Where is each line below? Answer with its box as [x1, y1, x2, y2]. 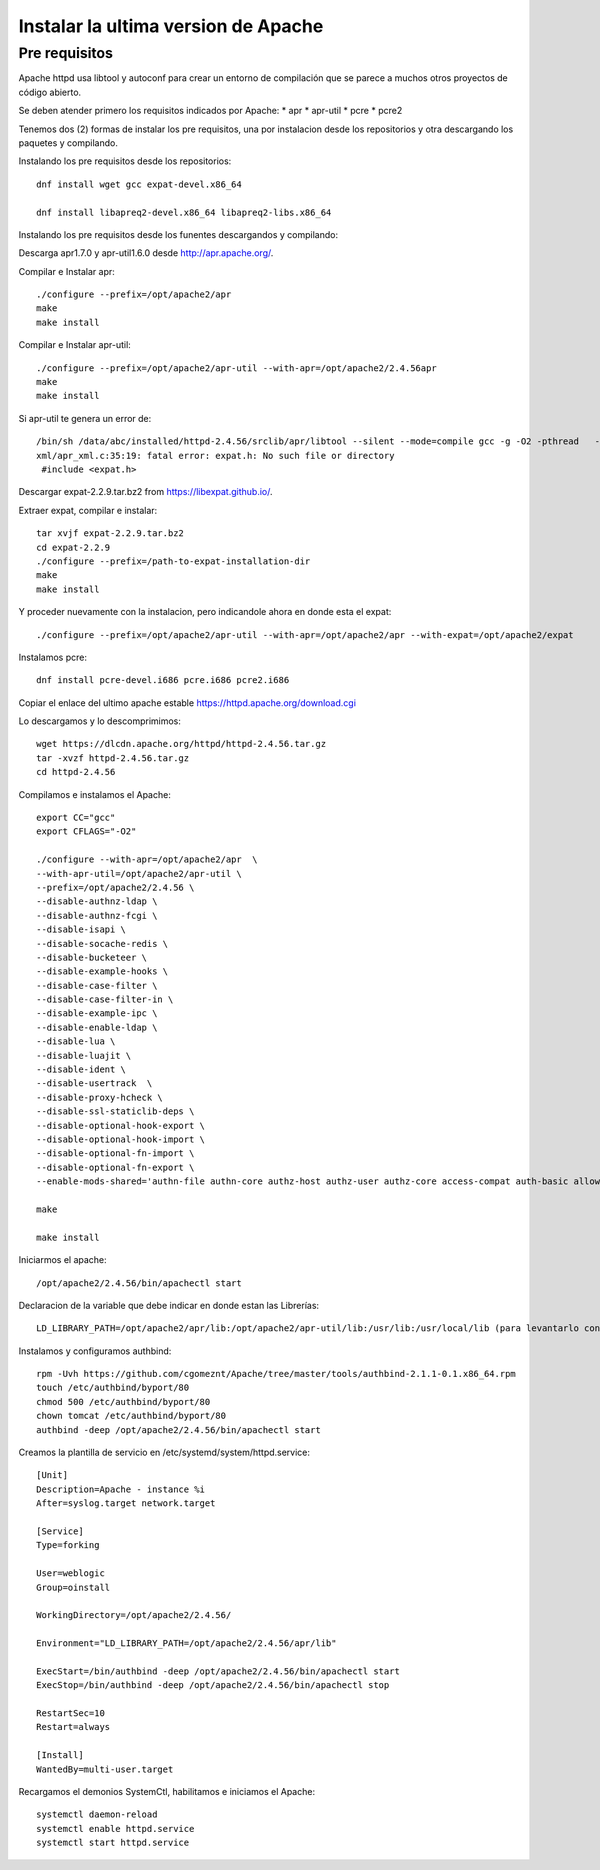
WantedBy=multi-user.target [36, 1763, 174, 1775]
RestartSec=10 [36, 1708, 105, 1719]
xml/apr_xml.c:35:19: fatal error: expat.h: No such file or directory [36, 450, 395, 461]
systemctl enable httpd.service [36, 1823, 195, 1834]
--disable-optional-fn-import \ [36, 1148, 195, 1159]
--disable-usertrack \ [36, 1078, 153, 1089]
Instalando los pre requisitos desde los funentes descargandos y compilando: [18, 228, 339, 240]
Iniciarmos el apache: [18, 1254, 107, 1266]
